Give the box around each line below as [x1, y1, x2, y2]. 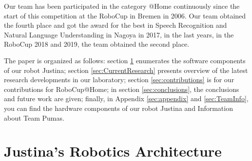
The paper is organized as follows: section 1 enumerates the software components [4, 55, 246, 65]
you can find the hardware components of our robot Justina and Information [4, 103, 233, 113]
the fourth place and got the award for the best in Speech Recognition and [4, 20, 227, 30]
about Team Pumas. [4, 112, 64, 123]
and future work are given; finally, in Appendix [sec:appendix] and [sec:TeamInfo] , [4, 93, 249, 104]
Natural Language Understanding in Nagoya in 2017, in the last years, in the [4, 29, 234, 39]
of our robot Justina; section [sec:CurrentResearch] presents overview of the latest [4, 65, 248, 75]
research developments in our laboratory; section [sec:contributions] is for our [4, 74, 234, 85]
